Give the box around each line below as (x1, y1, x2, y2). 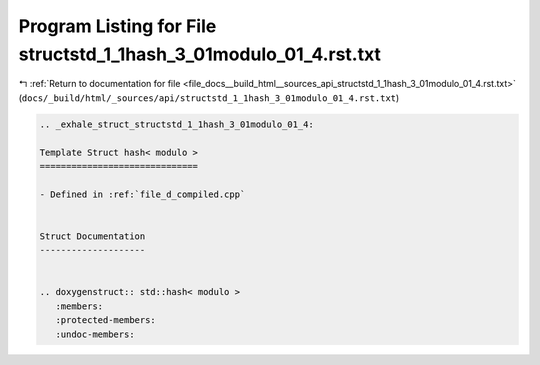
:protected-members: (55, 315, 157, 326)
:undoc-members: (55, 328, 135, 340)
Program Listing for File (18, 15, 217, 37)
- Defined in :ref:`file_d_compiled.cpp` (39, 188, 246, 200)
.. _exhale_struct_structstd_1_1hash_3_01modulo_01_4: (39, 118, 314, 130)
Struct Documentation (39, 230, 146, 242)
